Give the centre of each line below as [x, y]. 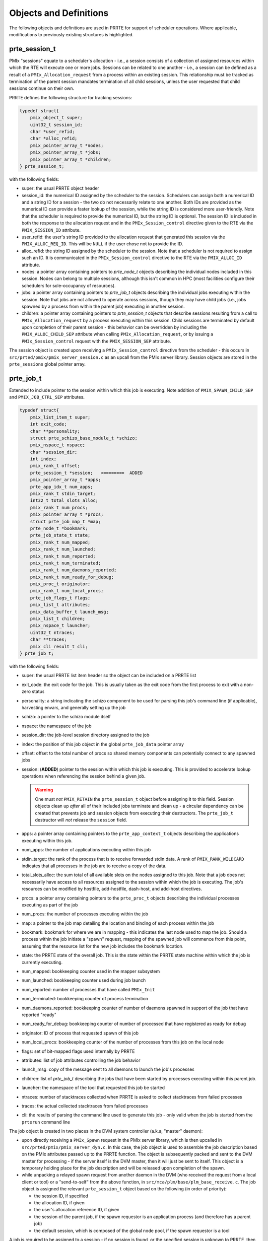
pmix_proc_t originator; [60, 584]
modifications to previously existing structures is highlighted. [71, 34]
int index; [43, 459]
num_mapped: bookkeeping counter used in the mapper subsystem [91, 971]
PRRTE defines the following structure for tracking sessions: [71, 97]
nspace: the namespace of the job [57, 726]
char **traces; [48, 640]
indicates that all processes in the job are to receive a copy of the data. [94, 866]
